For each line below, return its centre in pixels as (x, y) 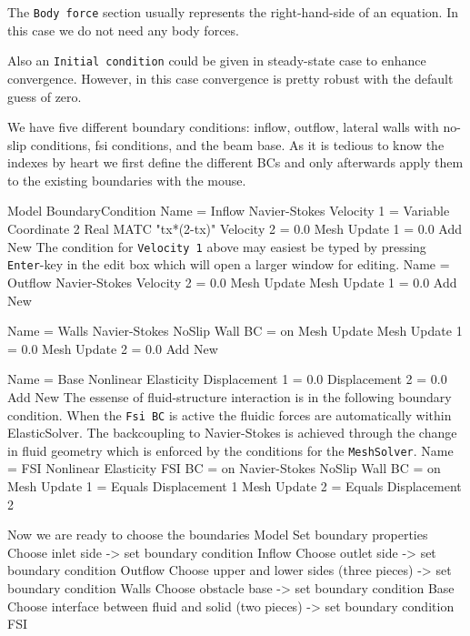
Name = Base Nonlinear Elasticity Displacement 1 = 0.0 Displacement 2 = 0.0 (227, 379)
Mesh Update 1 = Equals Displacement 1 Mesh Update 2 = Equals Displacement (235, 486)
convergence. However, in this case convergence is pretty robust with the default (230, 78)
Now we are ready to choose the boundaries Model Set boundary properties (218, 535)
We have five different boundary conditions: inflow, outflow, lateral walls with (223, 127)
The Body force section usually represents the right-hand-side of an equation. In (233, 12)
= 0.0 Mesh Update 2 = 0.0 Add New (113, 348)
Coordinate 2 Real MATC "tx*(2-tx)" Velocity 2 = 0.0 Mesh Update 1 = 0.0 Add (235, 229)
